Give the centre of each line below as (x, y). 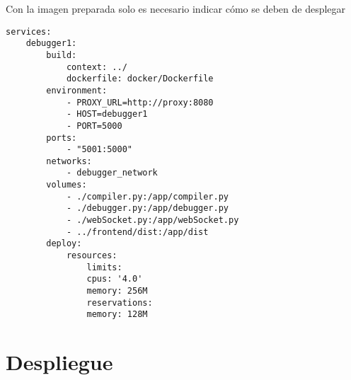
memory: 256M (117, 291)
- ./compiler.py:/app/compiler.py (147, 196)
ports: (62, 138)
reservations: (120, 303)
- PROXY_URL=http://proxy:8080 (140, 102)
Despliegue (59, 362)
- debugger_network (112, 173)
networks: (69, 161)
